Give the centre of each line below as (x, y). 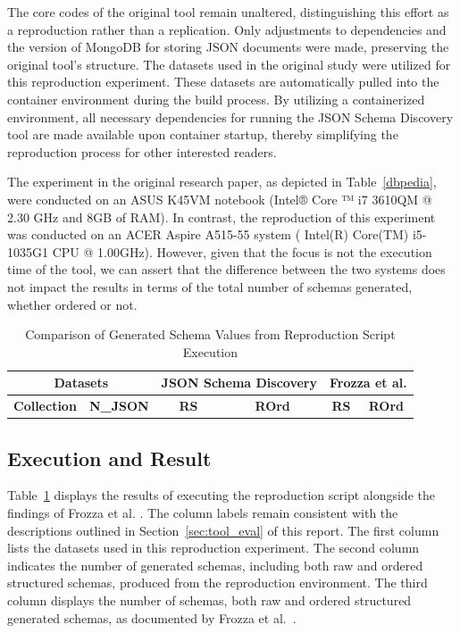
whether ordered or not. (72, 304)
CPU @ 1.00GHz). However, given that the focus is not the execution (242, 251)
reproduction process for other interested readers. (142, 151)
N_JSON (119, 406)
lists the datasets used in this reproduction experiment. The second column (213, 548)
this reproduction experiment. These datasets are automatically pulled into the (223, 82)
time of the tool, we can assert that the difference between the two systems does (226, 269)
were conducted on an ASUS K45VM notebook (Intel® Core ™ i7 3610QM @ (220, 199)
